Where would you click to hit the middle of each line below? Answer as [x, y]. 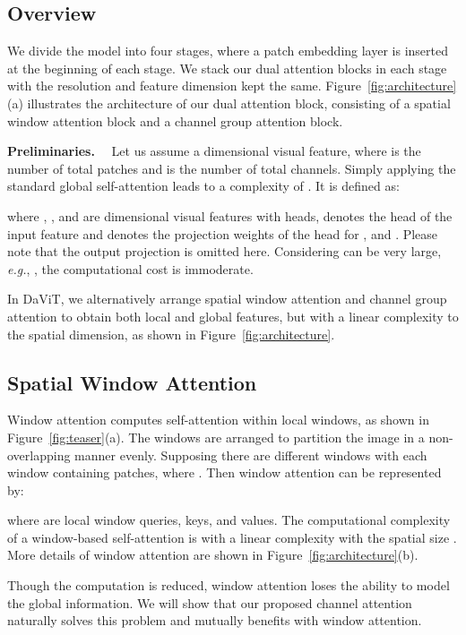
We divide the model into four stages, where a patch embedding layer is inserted [228, 51]
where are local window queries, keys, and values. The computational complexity [229, 520]
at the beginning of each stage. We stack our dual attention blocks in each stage [227, 68]
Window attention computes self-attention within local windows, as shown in [218, 420]
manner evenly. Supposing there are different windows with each [251, 455]
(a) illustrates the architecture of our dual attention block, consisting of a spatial [229, 103]
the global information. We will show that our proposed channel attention [210, 602]
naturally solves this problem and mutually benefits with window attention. [215, 620]
